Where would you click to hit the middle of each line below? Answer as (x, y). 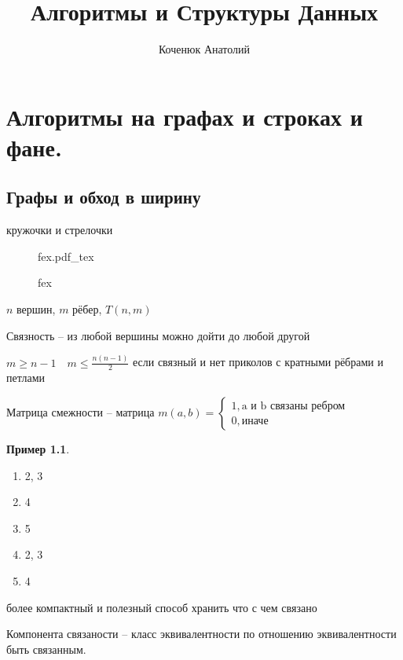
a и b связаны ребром (293, 406)
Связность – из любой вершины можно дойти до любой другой (158, 335)
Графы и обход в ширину (104, 197)
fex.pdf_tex (66, 256)
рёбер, (87, 309)
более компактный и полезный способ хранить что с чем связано (162, 607)
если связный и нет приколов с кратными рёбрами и (258, 362)
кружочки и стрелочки (60, 230)
